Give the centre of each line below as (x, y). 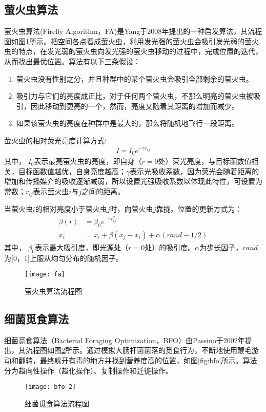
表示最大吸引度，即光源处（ (82, 247)
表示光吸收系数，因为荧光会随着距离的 (195, 171)
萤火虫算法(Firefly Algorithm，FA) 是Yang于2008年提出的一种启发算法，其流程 (133, 31)
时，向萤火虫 (131, 209)
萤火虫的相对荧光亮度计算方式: (55, 140)
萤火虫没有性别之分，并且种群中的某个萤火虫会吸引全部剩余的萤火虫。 (135, 78)
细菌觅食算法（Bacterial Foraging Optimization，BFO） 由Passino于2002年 (125, 340)
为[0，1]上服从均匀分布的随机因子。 (64, 258)
